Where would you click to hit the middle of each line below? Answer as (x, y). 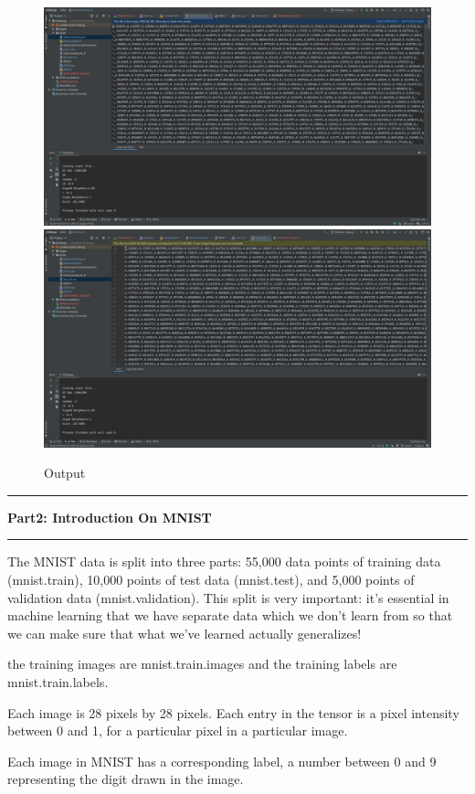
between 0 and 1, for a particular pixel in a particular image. (178, 730)
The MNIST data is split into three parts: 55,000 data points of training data (224, 561)
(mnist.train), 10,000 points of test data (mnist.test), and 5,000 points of (211, 579)
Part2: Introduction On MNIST (110, 517)
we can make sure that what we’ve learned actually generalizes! (185, 633)
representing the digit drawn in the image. (126, 779)
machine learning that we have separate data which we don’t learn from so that (230, 615)
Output (65, 473)
